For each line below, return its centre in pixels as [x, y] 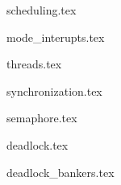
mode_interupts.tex [56, 37]
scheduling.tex [42, 10]
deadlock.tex [38, 144]
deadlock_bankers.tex [60, 172]
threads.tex [34, 64]
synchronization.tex [54, 90]
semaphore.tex [42, 118]
